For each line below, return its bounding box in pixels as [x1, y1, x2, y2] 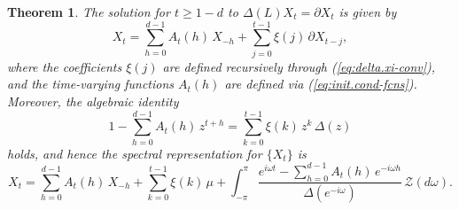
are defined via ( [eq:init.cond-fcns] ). [224, 74, 417, 93]
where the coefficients [7, 57, 122, 75]
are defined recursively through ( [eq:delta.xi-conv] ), [162, 57, 436, 75]
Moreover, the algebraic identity [7, 91, 179, 110]
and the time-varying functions [7, 74, 175, 93]
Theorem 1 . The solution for [7, 3, 170, 20]
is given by [338, 3, 397, 20]
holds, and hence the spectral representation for [7, 144, 262, 162]
